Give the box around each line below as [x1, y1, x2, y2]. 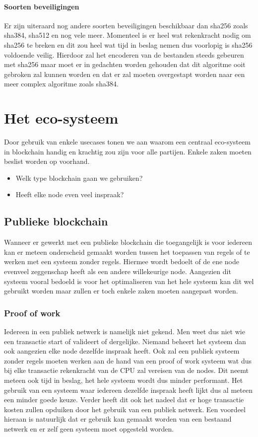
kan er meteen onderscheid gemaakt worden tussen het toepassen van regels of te [4, 246, 250, 257]
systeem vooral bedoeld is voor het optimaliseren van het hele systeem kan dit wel [4, 276, 254, 286]
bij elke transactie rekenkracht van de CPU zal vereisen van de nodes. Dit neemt [4, 365, 249, 375]
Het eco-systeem [4, 108, 119, 128]
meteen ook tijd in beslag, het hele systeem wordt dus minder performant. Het [4, 375, 243, 385]
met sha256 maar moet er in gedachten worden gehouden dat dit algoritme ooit [4, 59, 246, 70]
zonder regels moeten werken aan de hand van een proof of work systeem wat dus [4, 355, 252, 365]
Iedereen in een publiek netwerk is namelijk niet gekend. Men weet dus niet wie [4, 326, 245, 337]
